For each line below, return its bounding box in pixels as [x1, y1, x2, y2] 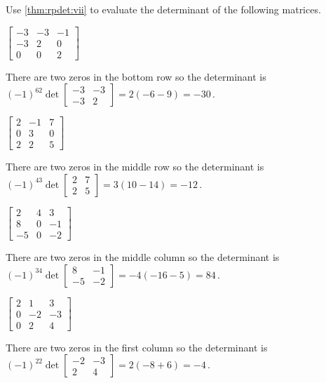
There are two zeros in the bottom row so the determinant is [6, 69, 266, 83]
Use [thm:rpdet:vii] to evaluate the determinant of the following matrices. [6, 2, 321, 16]
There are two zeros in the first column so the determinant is [6, 340, 268, 354]
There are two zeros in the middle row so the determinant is [6, 159, 264, 174]
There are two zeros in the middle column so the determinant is [6, 250, 280, 264]
